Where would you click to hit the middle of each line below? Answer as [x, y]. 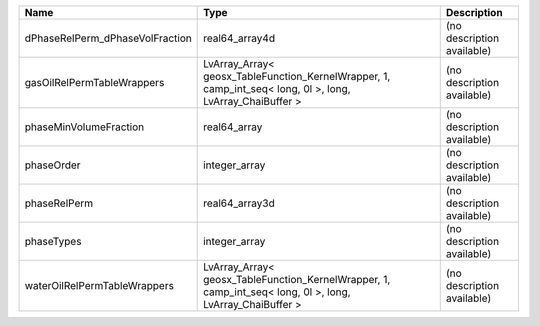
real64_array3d [239, 203]
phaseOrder [52, 165]
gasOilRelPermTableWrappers [94, 82]
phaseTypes [53, 241]
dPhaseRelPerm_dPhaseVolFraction [108, 38]
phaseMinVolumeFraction [84, 127]
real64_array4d [239, 38]
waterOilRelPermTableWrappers [99, 285]
